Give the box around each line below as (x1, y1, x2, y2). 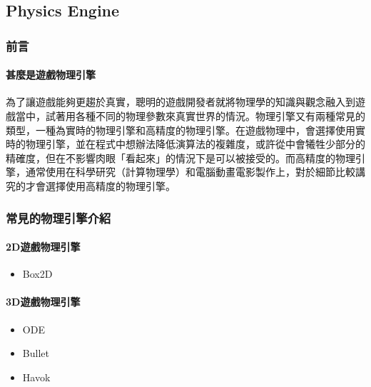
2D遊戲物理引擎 (6, 239, 81, 254)
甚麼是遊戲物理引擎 (6, 67, 96, 82)
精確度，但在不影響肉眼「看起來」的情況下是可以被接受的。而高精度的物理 (6, 150, 355, 165)
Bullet (22, 346, 49, 361)
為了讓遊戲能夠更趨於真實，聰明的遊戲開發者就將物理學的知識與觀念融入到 (6, 94, 355, 109)
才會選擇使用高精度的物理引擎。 (25, 178, 176, 193)
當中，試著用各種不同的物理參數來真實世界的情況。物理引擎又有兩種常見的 (15, 109, 365, 124)
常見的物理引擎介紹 (6, 208, 111, 226)
